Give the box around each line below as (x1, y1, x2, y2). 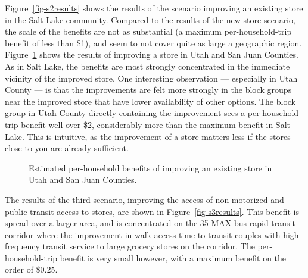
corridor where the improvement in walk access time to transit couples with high (5, 228, 299, 240)
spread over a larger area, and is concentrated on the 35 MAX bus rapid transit (5, 217, 295, 229)
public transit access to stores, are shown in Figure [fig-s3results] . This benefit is (5, 205, 299, 217)
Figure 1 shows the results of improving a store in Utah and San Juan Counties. (5, 48, 298, 61)
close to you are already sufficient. (5, 142, 129, 154)
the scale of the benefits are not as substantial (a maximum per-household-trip (5, 25, 292, 38)
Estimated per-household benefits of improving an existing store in (29, 161, 272, 174)
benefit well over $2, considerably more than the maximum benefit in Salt (21, 118, 290, 130)
